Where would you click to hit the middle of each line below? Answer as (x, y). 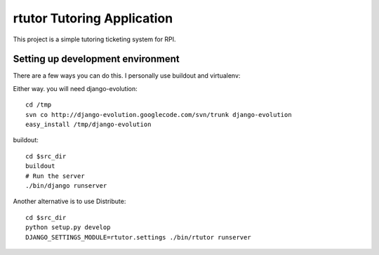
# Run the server (55, 176)
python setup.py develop (68, 227)
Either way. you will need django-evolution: (75, 88)
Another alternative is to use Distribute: (69, 201)
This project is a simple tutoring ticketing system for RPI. (94, 39)
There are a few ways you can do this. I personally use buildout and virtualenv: (127, 76)
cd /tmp (39, 105)
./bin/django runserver (66, 185)
